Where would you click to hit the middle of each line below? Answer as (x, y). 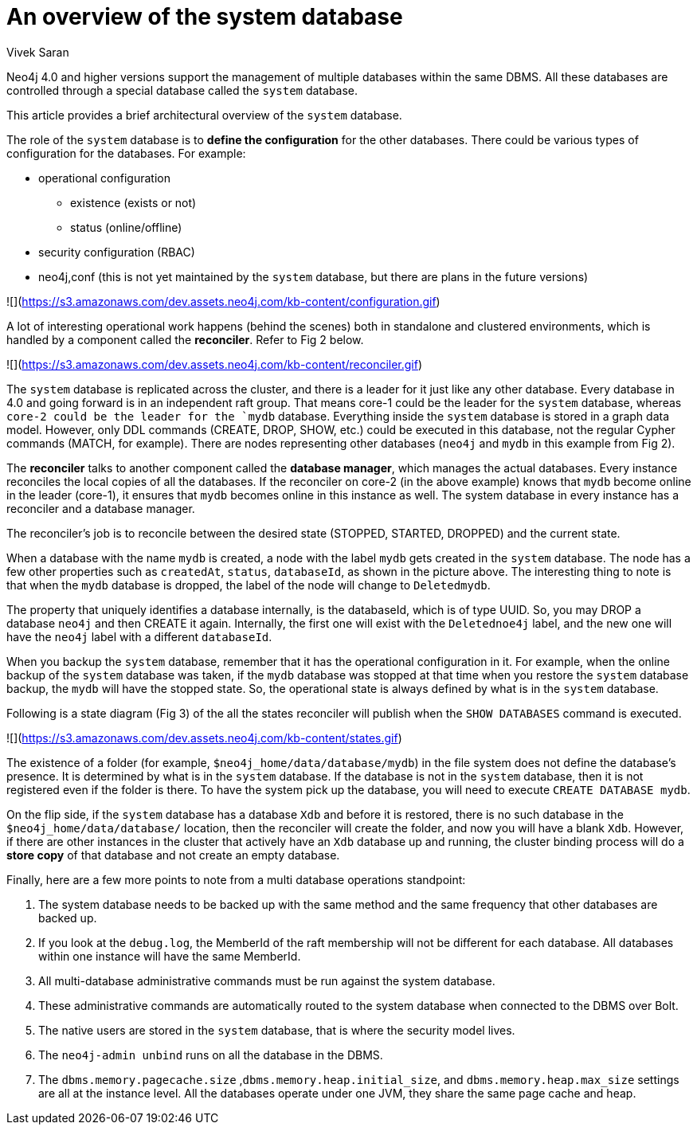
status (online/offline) (126, 227)
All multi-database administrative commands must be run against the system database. (267, 980)
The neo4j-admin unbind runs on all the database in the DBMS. (211, 1055)
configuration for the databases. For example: (126, 153)
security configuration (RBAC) (117, 252)
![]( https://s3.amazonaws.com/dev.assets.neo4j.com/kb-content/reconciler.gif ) (215, 364)
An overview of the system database (205, 17)
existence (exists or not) (133, 202)
